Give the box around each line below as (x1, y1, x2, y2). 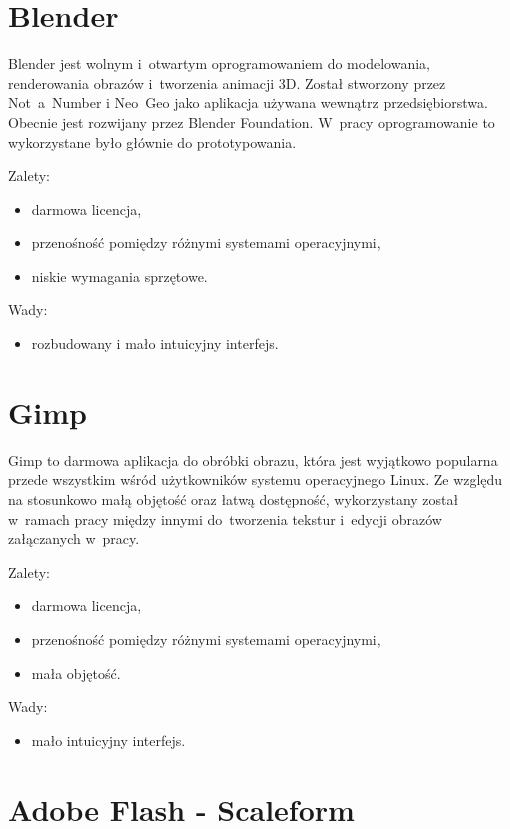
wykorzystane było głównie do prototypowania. (8, 131, 297, 152)
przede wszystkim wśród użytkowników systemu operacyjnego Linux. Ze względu (8, 469, 503, 490)
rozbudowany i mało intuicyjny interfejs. (31, 333, 279, 354)
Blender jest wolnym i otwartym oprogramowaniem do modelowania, (8, 53, 430, 74)
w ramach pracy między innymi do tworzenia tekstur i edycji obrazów (8, 508, 442, 529)
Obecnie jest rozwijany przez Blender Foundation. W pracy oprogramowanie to (8, 111, 495, 132)
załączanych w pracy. (8, 528, 140, 549)
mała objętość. (31, 662, 121, 683)
